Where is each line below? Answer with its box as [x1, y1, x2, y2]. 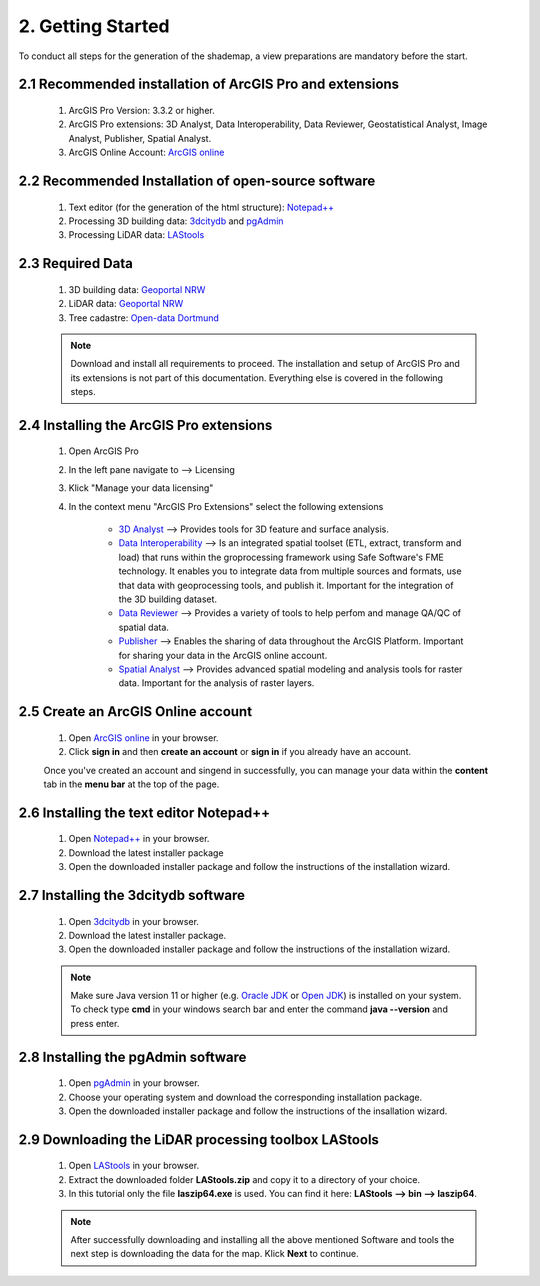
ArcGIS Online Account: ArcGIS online [68, 146, 225, 159]
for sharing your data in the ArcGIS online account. [118, 649, 328, 661]
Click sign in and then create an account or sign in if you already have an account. [68, 746, 412, 758]
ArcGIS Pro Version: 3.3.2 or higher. [68, 104, 215, 116]
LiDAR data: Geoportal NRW [68, 298, 184, 310]
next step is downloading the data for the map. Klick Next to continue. [70, 1248, 359, 1260]
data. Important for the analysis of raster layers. [118, 677, 315, 689]
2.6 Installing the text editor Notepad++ [18, 804, 270, 821]
